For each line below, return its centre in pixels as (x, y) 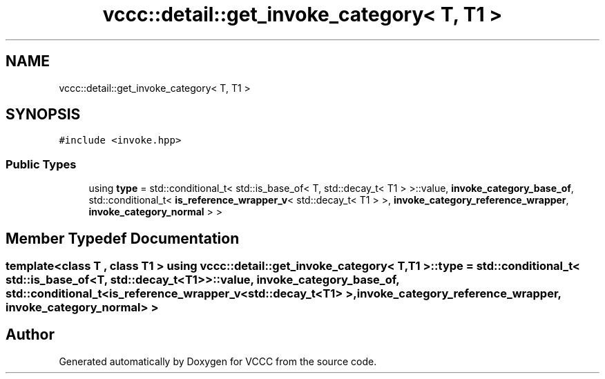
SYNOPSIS (43, 115)
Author (30, 335)
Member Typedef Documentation (123, 238)
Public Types (41, 164)
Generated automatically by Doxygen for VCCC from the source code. (218, 361)
